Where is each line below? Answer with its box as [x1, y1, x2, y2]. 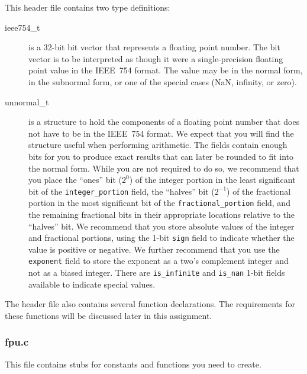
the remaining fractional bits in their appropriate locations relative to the [28, 208, 295, 221]
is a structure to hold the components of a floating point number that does [28, 115, 300, 128]
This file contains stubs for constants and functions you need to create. [5, 357, 261, 370]
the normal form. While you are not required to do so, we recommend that [28, 162, 299, 174]
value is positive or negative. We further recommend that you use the [28, 243, 280, 255]
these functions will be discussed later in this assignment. [5, 309, 212, 321]
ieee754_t [5, 21, 40, 33]
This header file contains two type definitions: [5, 1, 170, 13]
